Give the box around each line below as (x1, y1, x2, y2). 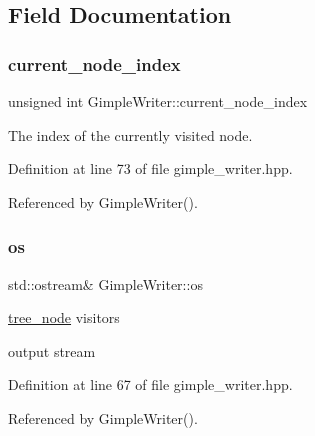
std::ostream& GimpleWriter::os (8, 273, 203, 294)
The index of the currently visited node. (8, 124, 253, 145)
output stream (8, 340, 96, 361)
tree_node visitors (8, 307, 120, 328)
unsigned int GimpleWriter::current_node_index (8, 91, 308, 111)
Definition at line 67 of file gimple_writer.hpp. (8, 374, 293, 395)
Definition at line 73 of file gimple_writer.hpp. (8, 158, 293, 179)
